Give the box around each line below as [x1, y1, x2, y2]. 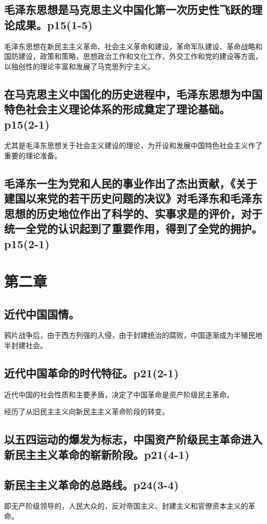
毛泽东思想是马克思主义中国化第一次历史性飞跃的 [4, 2, 252, 17]
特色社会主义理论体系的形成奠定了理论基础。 [4, 101, 230, 117]
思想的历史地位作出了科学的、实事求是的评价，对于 [4, 205, 262, 221]
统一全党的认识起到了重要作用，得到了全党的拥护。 [4, 220, 262, 236]
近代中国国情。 [4, 306, 79, 321]
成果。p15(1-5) [14, 16, 93, 32]
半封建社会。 [4, 340, 47, 351]
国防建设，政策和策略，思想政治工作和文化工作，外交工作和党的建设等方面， [4, 51, 262, 62]
